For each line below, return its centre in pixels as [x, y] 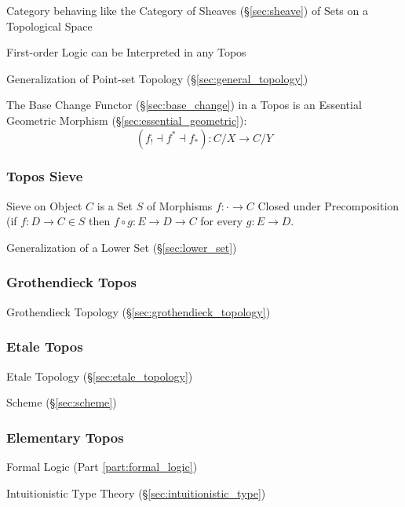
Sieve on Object [44, 205]
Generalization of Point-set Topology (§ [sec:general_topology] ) [157, 78]
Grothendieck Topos [71, 282]
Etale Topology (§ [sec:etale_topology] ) [100, 376]
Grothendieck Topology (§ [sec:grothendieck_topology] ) [139, 311]
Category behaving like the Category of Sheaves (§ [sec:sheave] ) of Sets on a [187, 10]
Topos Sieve [45, 176]
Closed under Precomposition [328, 205]
